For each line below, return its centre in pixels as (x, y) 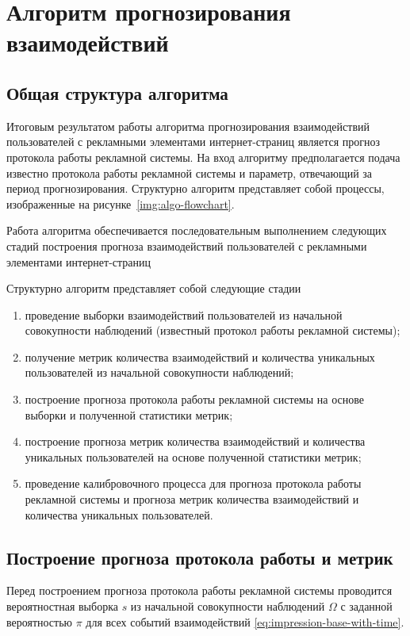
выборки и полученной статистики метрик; (129, 414)
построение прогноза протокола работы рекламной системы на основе (194, 399)
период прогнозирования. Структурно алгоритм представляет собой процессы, (195, 188)
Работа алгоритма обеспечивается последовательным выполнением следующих (197, 230)
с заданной (366, 606)
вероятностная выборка (62, 606)
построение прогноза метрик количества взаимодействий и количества (195, 441)
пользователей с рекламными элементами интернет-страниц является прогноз (194, 142)
